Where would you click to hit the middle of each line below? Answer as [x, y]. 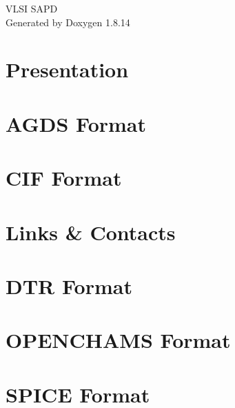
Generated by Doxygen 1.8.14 [68, 22]
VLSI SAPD [32, 8]
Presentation [67, 69]
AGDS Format [76, 123]
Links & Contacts [91, 232]
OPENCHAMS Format [118, 340]
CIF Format [64, 178]
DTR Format [69, 285]
